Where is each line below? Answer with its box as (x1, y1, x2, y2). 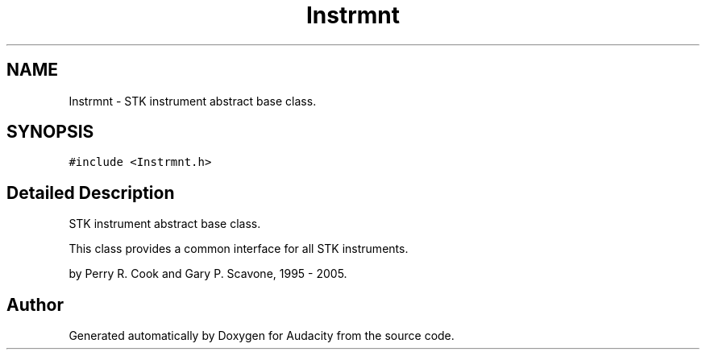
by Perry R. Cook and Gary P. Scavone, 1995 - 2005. (69, 267, 347, 281)
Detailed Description (6, 182, 175, 203)
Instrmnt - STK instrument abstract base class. (69, 93, 317, 108)
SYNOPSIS (6, 122, 94, 143)
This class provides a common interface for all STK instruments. (69, 242, 409, 256)
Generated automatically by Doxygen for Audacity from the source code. (69, 329, 455, 343)
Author (6, 294, 64, 315)
